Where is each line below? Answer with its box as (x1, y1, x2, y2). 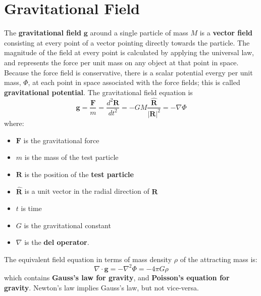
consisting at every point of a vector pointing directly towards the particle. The (4, 37, 250, 48)
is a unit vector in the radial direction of (24, 186, 149, 196)
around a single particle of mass (90, 27, 188, 38)
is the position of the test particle (24, 168, 134, 179)
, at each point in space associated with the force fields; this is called (28, 77, 240, 88)
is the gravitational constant (24, 220, 111, 230)
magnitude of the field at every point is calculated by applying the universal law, (4, 47, 254, 58)
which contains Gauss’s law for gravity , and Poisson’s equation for (4, 272, 230, 282)
